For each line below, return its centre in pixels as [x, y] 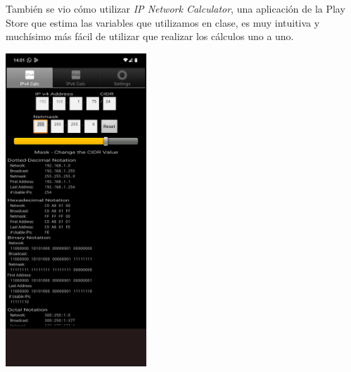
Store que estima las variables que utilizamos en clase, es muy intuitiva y [163, 22]
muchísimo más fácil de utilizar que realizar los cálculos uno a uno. [150, 36]
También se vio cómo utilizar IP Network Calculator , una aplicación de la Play [175, 8]
